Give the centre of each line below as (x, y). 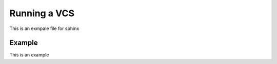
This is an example (29, 55)
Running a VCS (42, 13)
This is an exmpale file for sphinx (44, 28)
